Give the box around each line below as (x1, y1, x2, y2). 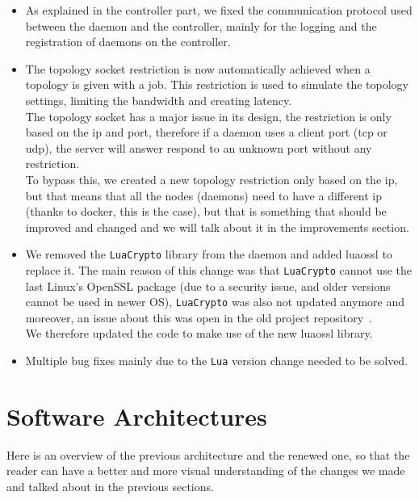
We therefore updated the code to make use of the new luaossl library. (25, 325, 373, 342)
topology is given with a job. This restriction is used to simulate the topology (25, 76, 409, 93)
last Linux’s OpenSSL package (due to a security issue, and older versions (25, 277, 391, 294)
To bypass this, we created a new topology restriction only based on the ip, (25, 170, 398, 187)
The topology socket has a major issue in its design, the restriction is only (25, 107, 392, 124)
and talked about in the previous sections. (6, 478, 214, 495)
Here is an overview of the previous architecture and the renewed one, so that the (6, 446, 410, 463)
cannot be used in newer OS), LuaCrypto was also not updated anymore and (25, 293, 404, 310)
